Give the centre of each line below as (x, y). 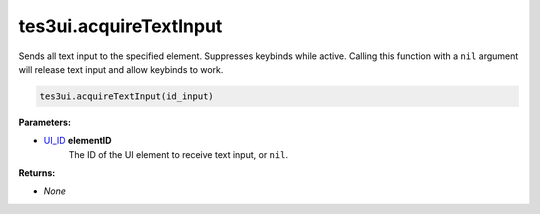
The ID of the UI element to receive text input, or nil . (178, 154)
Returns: (37, 173)
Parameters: (45, 122)
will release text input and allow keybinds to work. (121, 69)
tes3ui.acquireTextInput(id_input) (126, 96)
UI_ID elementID (77, 141)
